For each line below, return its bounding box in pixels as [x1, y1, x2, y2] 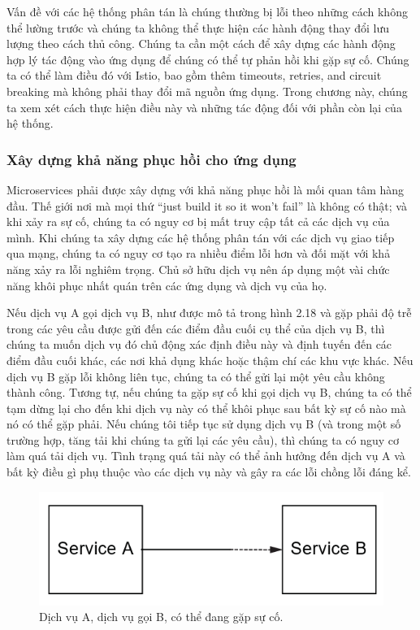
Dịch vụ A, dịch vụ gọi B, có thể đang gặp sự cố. [39, 608, 284, 625]
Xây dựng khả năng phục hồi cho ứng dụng [6, 149, 297, 169]
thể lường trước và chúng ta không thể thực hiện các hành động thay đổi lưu [6, 19, 390, 36]
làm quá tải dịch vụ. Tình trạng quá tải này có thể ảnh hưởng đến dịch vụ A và [6, 447, 405, 464]
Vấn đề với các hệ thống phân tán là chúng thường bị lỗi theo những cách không [6, 3, 408, 20]
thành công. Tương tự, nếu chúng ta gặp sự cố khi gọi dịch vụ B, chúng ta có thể [6, 384, 412, 401]
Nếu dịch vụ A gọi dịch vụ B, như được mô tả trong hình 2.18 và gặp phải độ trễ [6, 304, 412, 321]
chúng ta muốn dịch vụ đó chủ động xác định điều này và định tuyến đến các [6, 336, 392, 353]
